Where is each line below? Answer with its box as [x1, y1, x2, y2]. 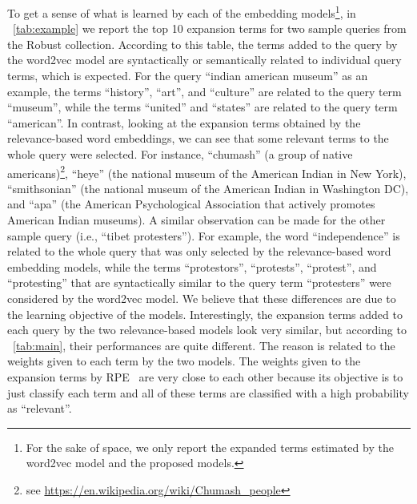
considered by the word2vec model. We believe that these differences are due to [7, 290, 396, 306]
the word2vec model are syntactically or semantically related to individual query [7, 51, 402, 68]
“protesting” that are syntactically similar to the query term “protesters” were [7, 274, 391, 291]
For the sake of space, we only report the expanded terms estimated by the [26, 438, 394, 455]
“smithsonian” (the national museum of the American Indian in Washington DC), [7, 179, 409, 196]
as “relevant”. [7, 400, 72, 417]
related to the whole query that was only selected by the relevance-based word [7, 243, 391, 260]
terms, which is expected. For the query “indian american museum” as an [7, 67, 368, 84]
